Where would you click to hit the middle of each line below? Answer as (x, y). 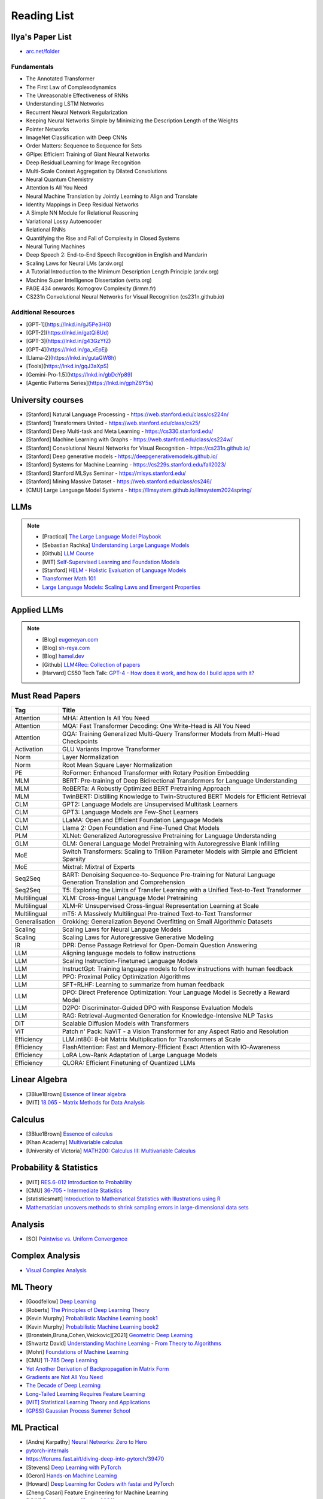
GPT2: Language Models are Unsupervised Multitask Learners (150, 805)
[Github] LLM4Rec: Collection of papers (91, 664)
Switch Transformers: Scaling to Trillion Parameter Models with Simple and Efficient (180, 851)
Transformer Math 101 (69, 579)
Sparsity (74, 859)
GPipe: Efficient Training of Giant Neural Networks (88, 154)
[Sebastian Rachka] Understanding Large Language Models (116, 545)
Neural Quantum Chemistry (60, 179)
